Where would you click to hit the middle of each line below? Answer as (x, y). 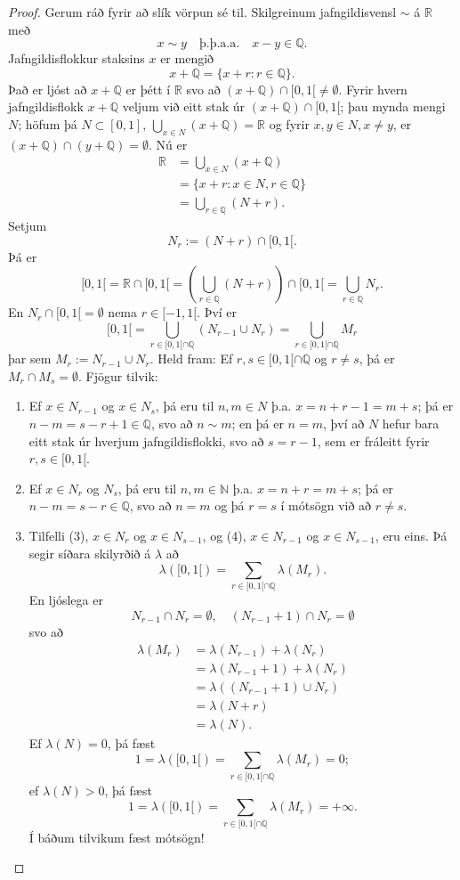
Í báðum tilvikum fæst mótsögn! (117, 837)
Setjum (28, 226)
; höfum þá (48, 123)
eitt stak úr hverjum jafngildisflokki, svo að (146, 440)
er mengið (187, 58)
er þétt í (148, 89)
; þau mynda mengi (393, 106)
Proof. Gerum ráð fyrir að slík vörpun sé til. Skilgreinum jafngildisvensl (202, 12)
